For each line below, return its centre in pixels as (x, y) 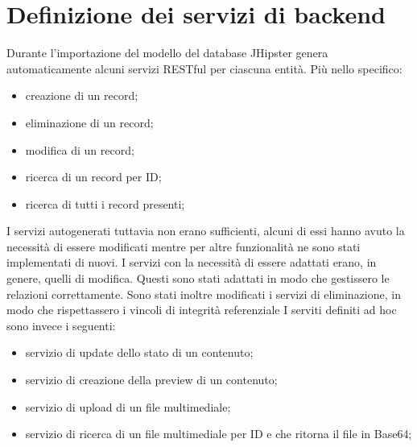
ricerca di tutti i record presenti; (105, 203)
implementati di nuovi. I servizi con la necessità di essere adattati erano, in (192, 262)
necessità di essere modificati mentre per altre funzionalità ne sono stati (184, 246)
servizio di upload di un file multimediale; (128, 406)
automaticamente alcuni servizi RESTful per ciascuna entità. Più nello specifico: (204, 68)
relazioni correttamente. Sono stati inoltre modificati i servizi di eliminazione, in (204, 294)
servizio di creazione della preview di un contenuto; (151, 380)
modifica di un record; (80, 149)
